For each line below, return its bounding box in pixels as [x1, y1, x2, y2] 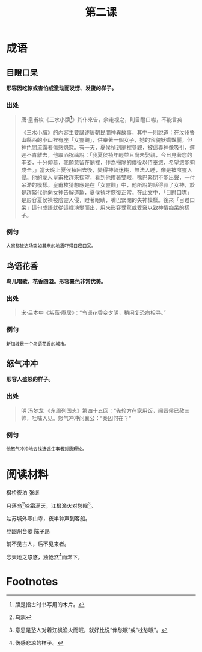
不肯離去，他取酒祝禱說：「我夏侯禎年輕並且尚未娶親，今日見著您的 [26, 151, 192, 158]
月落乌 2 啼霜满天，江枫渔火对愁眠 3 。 [6, 501, 96, 509]
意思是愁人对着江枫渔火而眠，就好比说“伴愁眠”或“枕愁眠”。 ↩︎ [14, 626, 168, 634]
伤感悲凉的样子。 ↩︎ [14, 639, 64, 647]
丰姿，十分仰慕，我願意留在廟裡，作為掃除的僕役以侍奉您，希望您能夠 [20, 159, 195, 166]
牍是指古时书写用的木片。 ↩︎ [14, 601, 85, 608]
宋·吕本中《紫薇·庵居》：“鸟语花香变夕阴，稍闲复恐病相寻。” [20, 309, 167, 316]
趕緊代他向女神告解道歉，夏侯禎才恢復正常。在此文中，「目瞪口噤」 [26, 189, 192, 196]
